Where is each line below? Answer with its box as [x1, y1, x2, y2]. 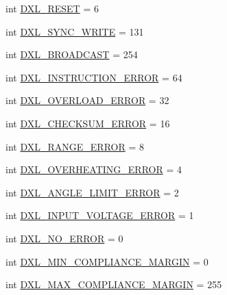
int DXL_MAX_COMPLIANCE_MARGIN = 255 [5, 277, 222, 292]
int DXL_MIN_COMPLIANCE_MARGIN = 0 [5, 254, 208, 268]
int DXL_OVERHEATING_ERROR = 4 [5, 162, 182, 177]
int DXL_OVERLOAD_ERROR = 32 [5, 93, 169, 107]
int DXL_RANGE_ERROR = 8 [5, 139, 144, 153]
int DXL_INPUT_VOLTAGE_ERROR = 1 [5, 208, 194, 222]
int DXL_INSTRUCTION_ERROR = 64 [5, 70, 182, 84]
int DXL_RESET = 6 [5, 1, 99, 15]
